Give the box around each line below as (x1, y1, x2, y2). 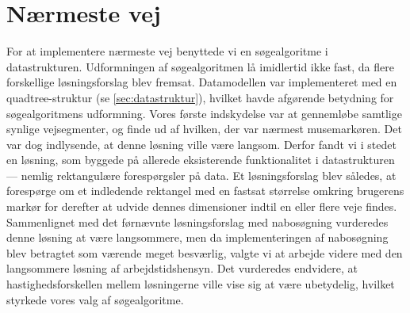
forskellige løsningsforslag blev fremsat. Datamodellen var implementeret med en (6, 74, 397, 90)
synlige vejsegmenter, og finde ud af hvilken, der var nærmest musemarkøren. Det (6, 120, 402, 137)
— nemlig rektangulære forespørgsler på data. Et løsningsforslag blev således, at (6, 166, 397, 183)
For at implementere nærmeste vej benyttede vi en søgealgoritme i (6, 43, 328, 59)
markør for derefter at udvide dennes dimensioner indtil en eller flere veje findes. (6, 198, 397, 215)
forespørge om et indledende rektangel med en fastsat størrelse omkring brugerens (6, 182, 404, 199)
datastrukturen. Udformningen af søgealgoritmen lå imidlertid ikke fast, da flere (6, 58, 394, 74)
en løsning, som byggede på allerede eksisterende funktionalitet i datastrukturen (6, 151, 395, 168)
